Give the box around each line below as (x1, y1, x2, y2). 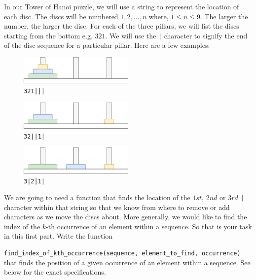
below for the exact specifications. (4, 267, 106, 277)
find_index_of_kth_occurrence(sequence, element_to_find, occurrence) (4, 249, 241, 257)
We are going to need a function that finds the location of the (4, 192, 190, 202)
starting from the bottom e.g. (4, 30, 93, 40)
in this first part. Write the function (4, 231, 113, 241)
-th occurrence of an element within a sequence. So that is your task (46, 221, 252, 231)
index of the (4, 221, 40, 231)
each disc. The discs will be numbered (4, 11, 118, 21)
